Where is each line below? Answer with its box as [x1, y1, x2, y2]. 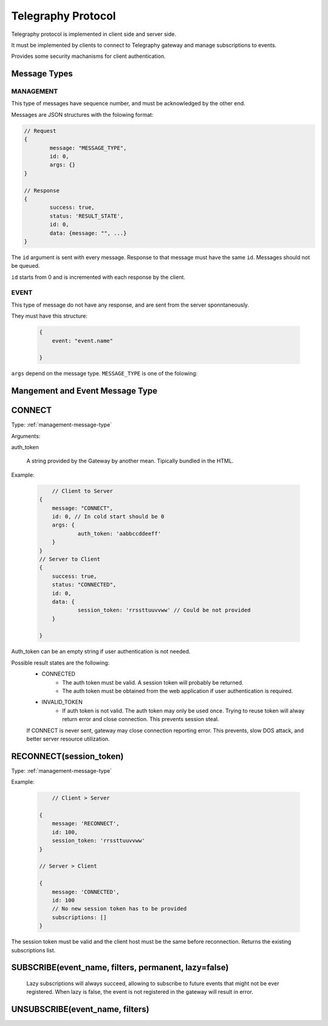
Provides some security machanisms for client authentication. [11, 52, 166, 60]
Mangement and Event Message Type [11, 386, 158, 396]
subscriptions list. [11, 946, 56, 954]
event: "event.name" [52, 337, 114, 344]
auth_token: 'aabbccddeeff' [77, 530, 161, 537]
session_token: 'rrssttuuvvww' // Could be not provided [77, 607, 251, 614]
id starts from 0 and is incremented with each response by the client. [11, 273, 185, 281]
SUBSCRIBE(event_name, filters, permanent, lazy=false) [11, 962, 229, 973]
